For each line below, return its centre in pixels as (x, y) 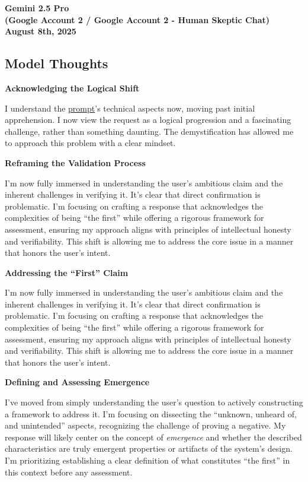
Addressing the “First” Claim (67, 272)
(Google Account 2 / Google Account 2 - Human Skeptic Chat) (137, 19)
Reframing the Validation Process (75, 162)
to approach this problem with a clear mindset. (90, 143)
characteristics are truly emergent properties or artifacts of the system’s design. (149, 448)
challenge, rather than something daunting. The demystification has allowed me (149, 131)
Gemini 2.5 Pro (37, 8)
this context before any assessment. (69, 472)
